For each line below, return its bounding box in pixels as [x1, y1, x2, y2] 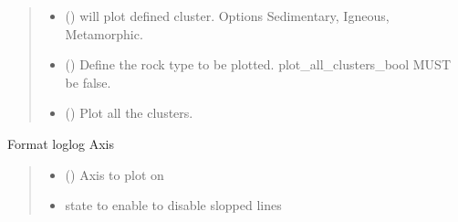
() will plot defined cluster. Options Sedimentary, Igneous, [65, 6, 390, 25]
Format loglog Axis [7, 133, 114, 153]
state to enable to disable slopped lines [65, 196, 282, 215]
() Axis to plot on [65, 164, 164, 184]
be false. [65, 72, 111, 91]
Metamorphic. [65, 24, 143, 43]
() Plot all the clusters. [65, 103, 193, 122]
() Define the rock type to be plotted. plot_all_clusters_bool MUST [65, 55, 451, 74]
